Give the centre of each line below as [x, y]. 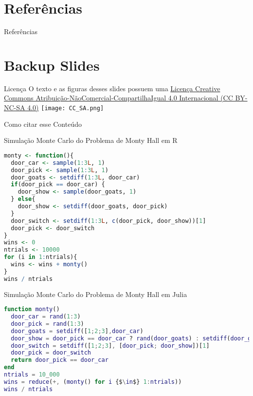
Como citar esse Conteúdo [43, 124]
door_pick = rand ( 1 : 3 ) [47, 324]
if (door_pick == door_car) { [58, 185]
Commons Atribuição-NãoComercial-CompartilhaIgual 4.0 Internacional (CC [118, 98]
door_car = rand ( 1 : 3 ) [46, 317]
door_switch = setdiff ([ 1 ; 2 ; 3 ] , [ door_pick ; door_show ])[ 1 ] [110, 346]
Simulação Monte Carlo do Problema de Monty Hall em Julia [96, 294]
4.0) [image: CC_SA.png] [66, 108]
